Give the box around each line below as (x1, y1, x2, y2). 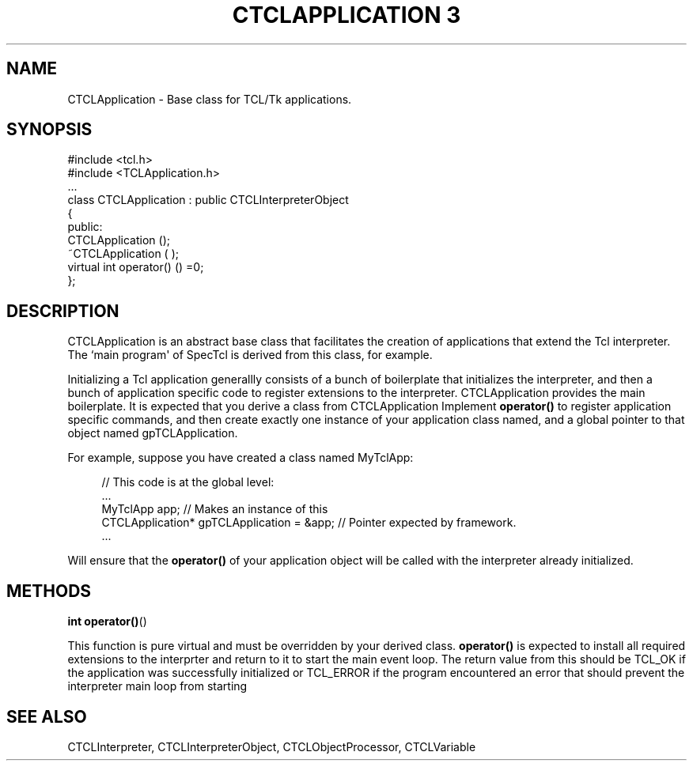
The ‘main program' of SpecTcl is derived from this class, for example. (67, 348, 433, 362)
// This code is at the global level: (101, 475, 275, 489)
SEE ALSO (6, 706, 87, 727)
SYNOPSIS (6, 119, 93, 140)
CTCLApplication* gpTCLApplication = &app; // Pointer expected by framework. (101, 516, 517, 530)
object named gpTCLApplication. (67, 426, 238, 440)
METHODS (6, 580, 92, 601)
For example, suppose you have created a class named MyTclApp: (67, 451, 414, 465)
